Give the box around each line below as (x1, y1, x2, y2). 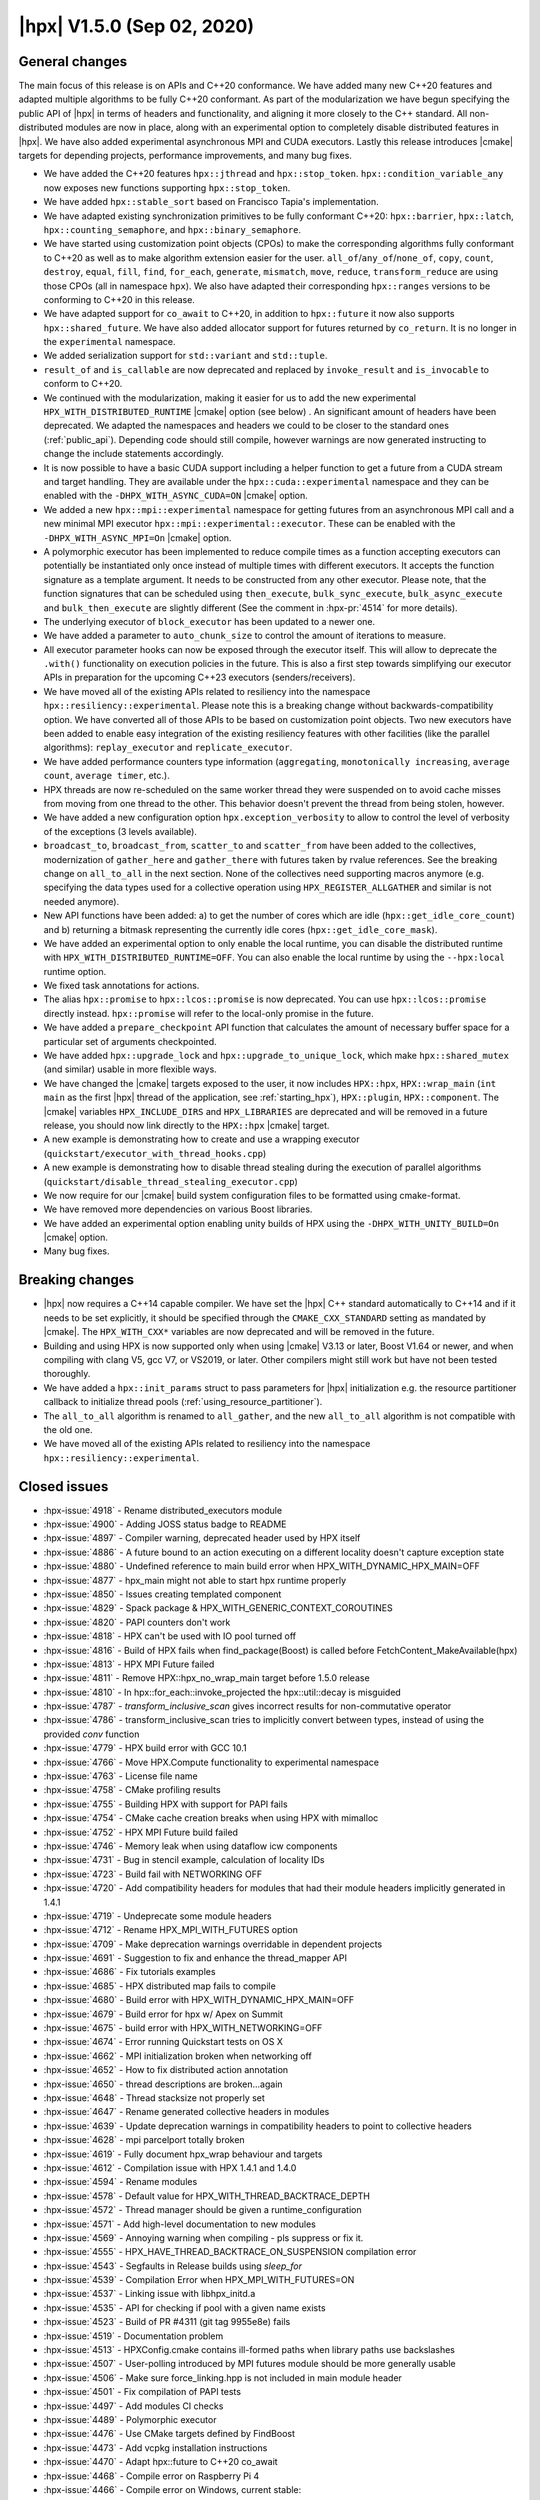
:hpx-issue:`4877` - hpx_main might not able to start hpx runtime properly (43, 1574, 347, 1586)
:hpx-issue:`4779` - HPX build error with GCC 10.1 (43, 1742, 247, 1754)
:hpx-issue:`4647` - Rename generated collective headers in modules (43, 2106, 330, 2118)
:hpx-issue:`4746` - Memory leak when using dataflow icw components (43, 1840, 338, 1852)
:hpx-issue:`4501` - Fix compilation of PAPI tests (43, 2386, 242, 2398)
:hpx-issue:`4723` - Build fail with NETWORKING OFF (43, 1868, 263, 1880)
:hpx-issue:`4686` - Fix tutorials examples (43, 1966, 216, 1978)
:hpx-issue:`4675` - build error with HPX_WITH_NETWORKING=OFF (43, 2022, 323, 2034)
